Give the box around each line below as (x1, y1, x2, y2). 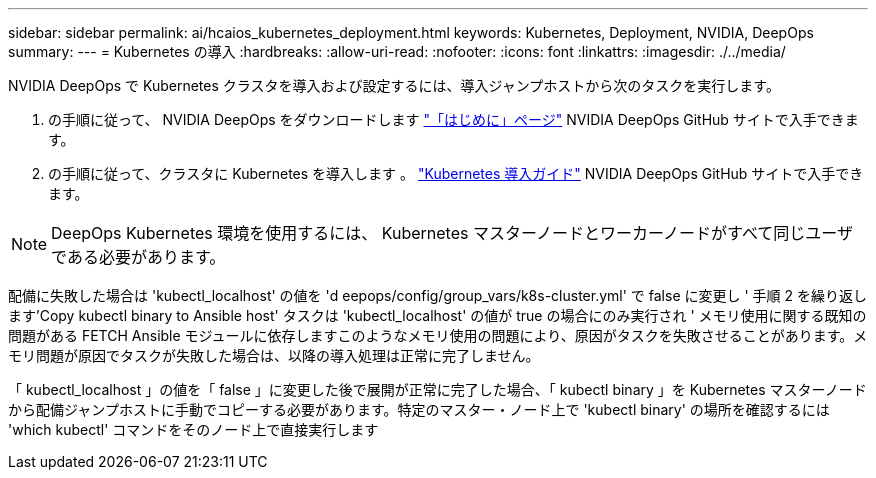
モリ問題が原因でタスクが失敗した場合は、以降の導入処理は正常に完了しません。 (8, 347, 540, 364)
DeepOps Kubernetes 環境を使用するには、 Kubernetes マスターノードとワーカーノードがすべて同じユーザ (51, 223, 853, 243)
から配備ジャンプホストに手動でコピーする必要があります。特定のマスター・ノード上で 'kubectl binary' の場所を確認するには (8, 401, 830, 418)
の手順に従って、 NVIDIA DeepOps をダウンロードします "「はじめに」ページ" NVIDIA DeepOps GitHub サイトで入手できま (48, 111, 859, 128)
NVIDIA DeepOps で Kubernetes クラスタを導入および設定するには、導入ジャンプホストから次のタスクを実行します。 (8, 77, 780, 94)
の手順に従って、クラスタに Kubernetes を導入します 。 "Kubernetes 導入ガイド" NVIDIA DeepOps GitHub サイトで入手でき (48, 165, 864, 182)
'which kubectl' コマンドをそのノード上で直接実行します (8, 421, 379, 438)
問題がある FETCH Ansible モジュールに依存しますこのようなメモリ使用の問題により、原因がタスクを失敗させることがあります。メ (8, 327, 868, 344)
